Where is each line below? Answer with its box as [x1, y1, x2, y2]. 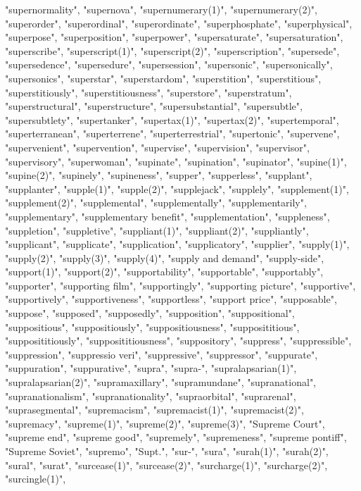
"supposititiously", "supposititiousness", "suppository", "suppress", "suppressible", [5, 333, 352, 348]
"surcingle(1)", [5, 471, 66, 486]
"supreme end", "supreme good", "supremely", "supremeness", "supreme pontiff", [5, 430, 347, 445]
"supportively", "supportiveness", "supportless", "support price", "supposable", [5, 292, 337, 306]
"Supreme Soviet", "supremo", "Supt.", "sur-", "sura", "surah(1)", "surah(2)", [5, 444, 329, 458]
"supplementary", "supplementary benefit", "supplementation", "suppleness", [5, 209, 330, 223]
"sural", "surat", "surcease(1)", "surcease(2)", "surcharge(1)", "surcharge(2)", [5, 457, 328, 472]
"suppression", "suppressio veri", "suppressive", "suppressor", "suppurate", [5, 347, 318, 361]
